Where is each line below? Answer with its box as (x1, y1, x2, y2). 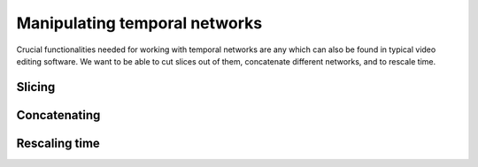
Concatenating (16, 107, 101, 123)
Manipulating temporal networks (16, 13, 263, 33)
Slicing (16, 80, 56, 95)
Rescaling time (16, 135, 101, 150)
